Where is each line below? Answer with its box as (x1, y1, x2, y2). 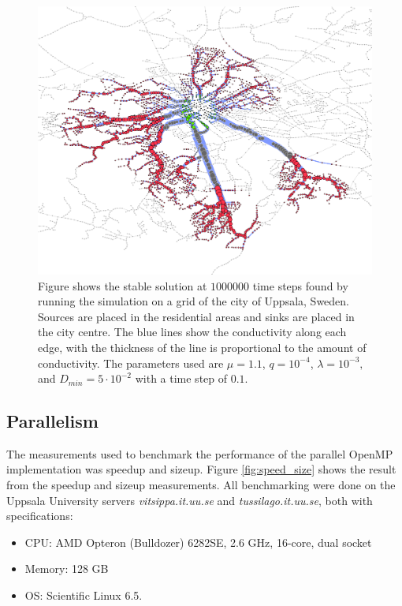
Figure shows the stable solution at (38, 277, 207, 294)
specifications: (6, 507, 73, 524)
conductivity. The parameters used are (38, 354, 224, 371)
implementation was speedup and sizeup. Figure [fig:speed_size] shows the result (6, 461, 396, 477)
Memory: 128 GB (24, 560, 109, 577)
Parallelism (6, 409, 99, 433)
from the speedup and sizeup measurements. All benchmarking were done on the (6, 477, 396, 493)
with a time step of (135, 370, 228, 387)
